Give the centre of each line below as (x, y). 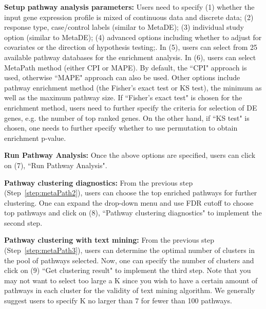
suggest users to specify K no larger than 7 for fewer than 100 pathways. (118, 301)
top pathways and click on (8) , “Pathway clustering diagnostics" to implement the (133, 213)
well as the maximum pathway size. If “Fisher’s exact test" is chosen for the (123, 97)
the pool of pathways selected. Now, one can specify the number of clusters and (129, 260)
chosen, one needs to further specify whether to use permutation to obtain (121, 128)
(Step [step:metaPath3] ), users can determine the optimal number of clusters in (130, 250)
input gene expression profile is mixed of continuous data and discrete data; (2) (129, 17)
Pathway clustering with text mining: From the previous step (109, 240)
